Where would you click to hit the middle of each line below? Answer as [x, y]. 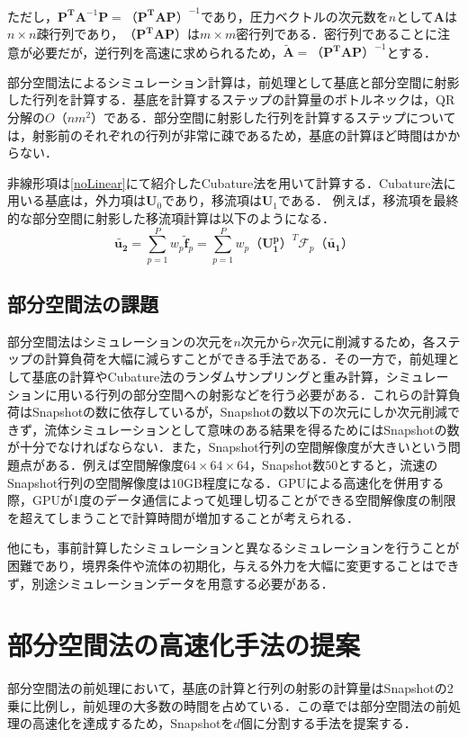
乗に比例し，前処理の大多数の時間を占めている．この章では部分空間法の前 [228, 705]
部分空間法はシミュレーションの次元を [121, 341]
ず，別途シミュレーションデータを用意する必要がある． [171, 583]
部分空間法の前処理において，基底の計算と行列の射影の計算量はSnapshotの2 [230, 688]
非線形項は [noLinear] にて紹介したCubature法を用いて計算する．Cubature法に [232, 182]
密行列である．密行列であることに [337, 34]
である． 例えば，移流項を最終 [369, 200]
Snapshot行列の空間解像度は [90, 482]
